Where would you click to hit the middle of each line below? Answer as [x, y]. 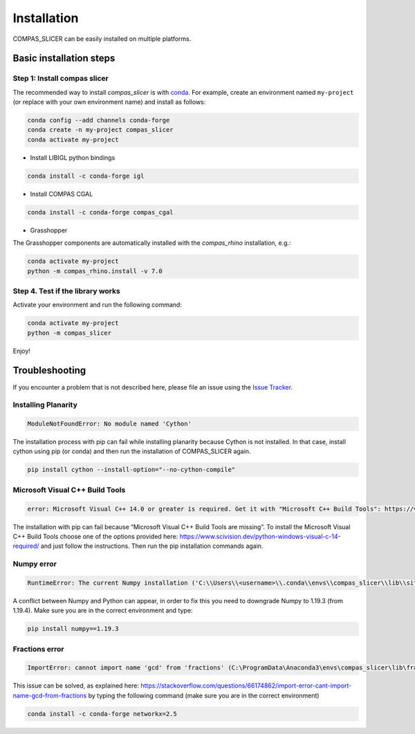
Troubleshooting [49, 370]
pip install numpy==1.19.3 [73, 629]
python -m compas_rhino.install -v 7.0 [95, 271]
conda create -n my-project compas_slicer [100, 130]
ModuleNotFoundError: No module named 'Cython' [109, 424]
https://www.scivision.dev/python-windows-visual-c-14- [260, 536]
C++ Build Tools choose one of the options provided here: [95, 536]
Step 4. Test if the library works [66, 291]
